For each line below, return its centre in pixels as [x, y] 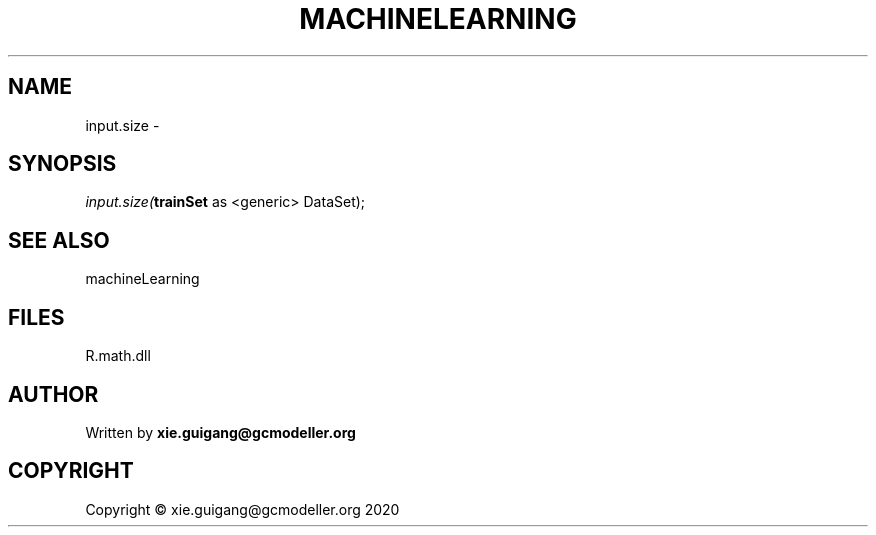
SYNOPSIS [62, 164]
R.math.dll [118, 356]
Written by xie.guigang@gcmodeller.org [220, 432]
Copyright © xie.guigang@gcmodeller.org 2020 [242, 509]
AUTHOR [53, 394]
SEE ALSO [59, 240]
